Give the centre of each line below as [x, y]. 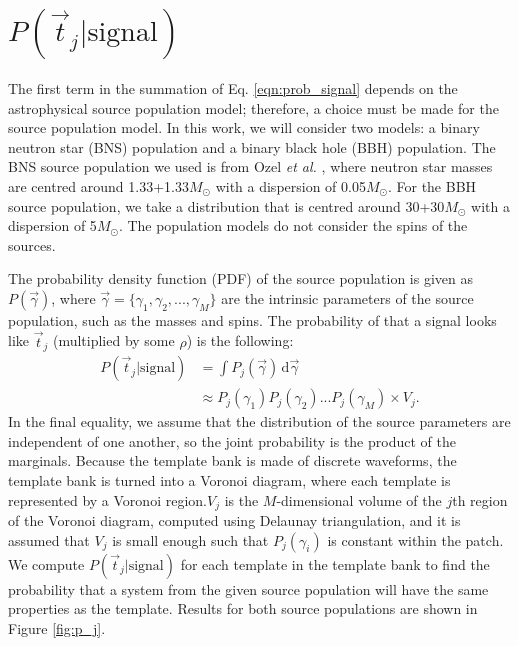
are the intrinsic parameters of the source [347, 297]
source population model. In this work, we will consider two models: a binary [244, 127]
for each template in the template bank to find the [335, 563]
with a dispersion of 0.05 [290, 185]
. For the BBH [432, 185]
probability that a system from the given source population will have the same [248, 588]
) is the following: [240, 340]
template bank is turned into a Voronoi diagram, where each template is [229, 479]
